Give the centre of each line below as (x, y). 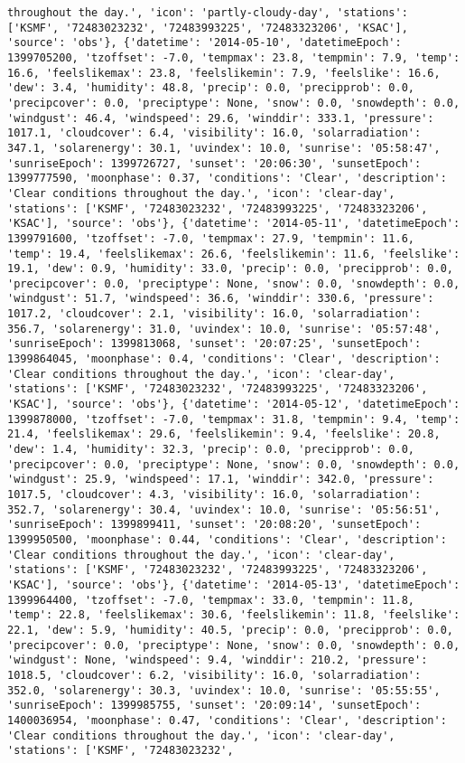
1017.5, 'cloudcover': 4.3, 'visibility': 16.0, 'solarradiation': (214, 495)
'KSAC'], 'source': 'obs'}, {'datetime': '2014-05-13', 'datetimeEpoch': (234, 584)
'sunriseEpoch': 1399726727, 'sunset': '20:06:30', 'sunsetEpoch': (214, 163)
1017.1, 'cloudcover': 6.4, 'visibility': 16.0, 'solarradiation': (214, 133)
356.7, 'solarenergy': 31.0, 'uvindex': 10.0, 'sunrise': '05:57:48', (224, 329)
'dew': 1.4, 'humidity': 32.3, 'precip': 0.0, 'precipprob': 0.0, (211, 450)
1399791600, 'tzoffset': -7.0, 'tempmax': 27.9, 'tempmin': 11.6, (211, 238)
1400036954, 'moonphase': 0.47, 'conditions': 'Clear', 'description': (227, 720)
